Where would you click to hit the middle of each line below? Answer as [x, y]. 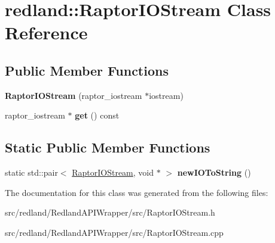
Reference [46, 32]
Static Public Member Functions [108, 147]
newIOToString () [214, 172]
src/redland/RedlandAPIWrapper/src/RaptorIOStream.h [110, 212]
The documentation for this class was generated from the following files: [137, 192]
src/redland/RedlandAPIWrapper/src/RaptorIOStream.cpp [114, 232]
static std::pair [31, 172]
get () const [97, 115]
